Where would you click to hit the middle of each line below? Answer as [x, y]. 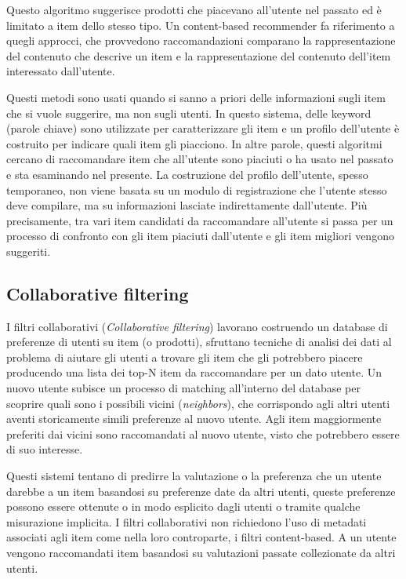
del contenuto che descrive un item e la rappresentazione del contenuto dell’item [199, 55]
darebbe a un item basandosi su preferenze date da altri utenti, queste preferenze [201, 491]
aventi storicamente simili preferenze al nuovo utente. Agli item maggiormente [194, 419]
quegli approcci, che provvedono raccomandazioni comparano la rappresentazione [201, 40]
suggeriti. [29, 251]
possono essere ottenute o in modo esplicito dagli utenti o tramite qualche [183, 506]
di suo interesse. [45, 449]
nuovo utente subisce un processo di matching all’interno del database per [184, 388]
